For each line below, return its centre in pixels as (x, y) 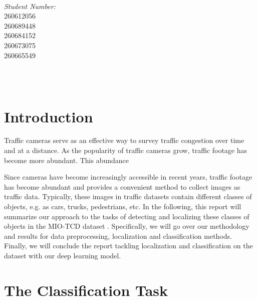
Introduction (49, 116)
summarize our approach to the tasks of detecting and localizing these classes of (127, 216)
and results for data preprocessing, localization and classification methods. (118, 236)
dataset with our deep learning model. (63, 255)
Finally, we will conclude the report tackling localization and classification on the (128, 246)
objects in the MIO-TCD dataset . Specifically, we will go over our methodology (127, 226)
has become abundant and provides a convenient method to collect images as (122, 186)
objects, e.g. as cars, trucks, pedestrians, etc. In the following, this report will (123, 206)
